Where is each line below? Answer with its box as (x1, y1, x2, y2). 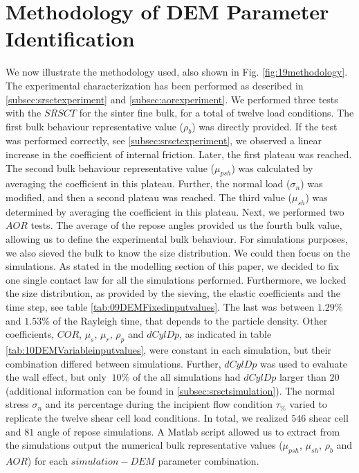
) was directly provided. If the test (192, 119, 338, 133)
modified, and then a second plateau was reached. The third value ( (6, 190, 293, 205)
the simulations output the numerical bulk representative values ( (6, 438, 283, 452)
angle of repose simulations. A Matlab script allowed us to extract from (37, 424, 340, 438)
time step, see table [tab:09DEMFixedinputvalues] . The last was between (6, 300, 315, 314)
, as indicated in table (179, 327, 272, 341)
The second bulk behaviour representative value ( (6, 160, 215, 175)
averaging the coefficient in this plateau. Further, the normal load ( (6, 176, 291, 191)
